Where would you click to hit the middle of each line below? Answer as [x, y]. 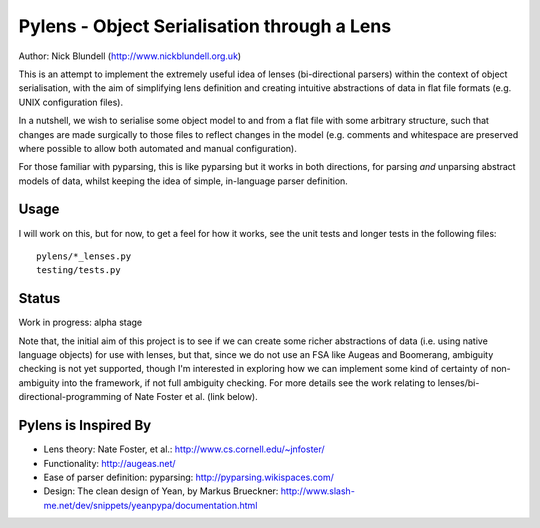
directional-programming [70, 397]
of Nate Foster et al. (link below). [191, 397]
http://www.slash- [317, 491]
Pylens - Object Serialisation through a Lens [205, 26]
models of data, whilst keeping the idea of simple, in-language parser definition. [183, 181]
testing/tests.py [78, 270]
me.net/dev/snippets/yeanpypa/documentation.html [150, 505]
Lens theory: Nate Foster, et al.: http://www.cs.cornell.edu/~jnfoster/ [184, 449]
